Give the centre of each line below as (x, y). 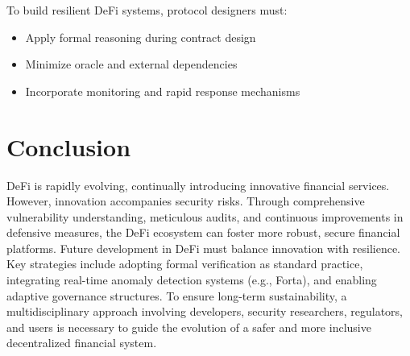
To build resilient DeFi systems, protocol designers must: (147, 10)
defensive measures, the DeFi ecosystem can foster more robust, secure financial (203, 232)
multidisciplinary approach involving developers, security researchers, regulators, (205, 311)
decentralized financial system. (82, 343)
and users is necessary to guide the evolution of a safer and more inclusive (189, 327)
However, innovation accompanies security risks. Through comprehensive (186, 201)
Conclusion (69, 146)
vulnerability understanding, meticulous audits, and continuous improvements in (205, 216)
